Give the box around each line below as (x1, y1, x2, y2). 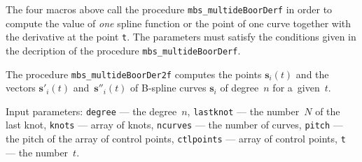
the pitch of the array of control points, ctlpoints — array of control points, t (6, 131, 346, 146)
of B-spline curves (130, 80, 207, 95)
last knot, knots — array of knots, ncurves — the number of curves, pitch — (6, 117, 343, 132)
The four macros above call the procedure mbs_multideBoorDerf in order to (6, 2, 333, 16)
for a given (272, 80, 320, 95)
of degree (220, 80, 259, 95)
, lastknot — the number (187, 103, 300, 118)
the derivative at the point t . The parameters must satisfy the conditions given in (6, 29, 356, 44)
